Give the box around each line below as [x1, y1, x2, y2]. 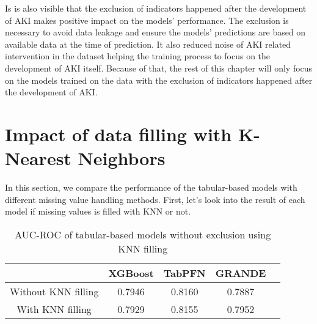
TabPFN [163, 265, 206, 280]
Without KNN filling [10, 284, 99, 298]
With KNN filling [16, 301, 92, 316]
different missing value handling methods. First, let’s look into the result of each [5, 193, 305, 205]
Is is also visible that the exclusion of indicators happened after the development [5, 2, 307, 14]
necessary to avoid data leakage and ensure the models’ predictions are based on [5, 26, 306, 39]
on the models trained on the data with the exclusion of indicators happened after [5, 73, 313, 86]
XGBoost [108, 265, 154, 280]
